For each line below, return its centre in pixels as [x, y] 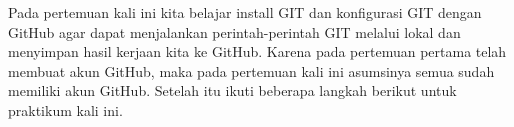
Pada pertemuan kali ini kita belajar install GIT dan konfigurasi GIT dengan [245, 12]
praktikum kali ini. [65, 109]
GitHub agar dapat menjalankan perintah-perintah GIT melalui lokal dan [234, 31]
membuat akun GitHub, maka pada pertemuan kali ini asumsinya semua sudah [251, 70]
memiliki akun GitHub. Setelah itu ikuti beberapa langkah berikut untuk [232, 90]
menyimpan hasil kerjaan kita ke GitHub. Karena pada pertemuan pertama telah [257, 51]
